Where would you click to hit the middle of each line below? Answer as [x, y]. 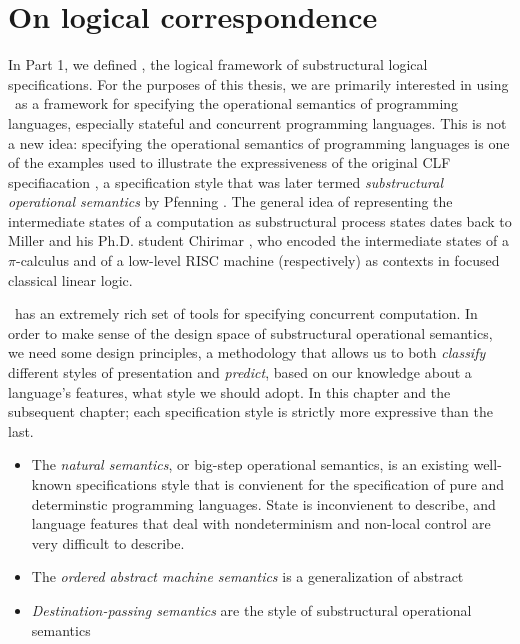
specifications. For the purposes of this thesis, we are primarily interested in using [258, 83]
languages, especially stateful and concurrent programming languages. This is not [257, 122]
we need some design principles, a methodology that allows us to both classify [247, 352]
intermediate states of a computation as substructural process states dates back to [260, 220]
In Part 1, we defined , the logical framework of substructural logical [218, 64]
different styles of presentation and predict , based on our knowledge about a [240, 372]
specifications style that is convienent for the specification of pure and [290, 484]
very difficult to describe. [108, 542]
